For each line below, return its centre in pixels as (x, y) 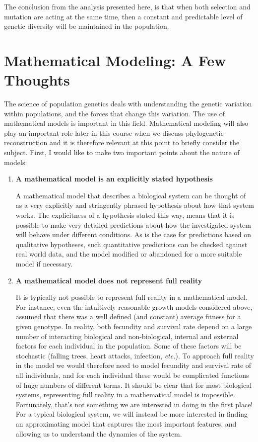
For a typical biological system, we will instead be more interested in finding (132, 414)
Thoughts (37, 80)
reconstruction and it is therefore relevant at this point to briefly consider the (122, 142)
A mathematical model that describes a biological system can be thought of (131, 195)
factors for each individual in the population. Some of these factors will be (129, 346)
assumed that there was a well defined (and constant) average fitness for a (128, 316)
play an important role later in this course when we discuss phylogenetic (114, 133)
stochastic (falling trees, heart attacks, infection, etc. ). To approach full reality (135, 355)
